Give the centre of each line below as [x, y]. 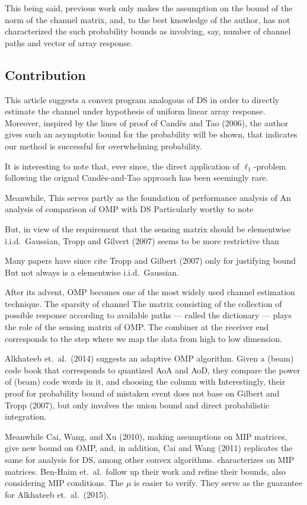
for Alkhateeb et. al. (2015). [57, 494]
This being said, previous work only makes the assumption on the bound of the [149, 8]
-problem [270, 166]
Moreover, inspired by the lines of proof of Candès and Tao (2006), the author [147, 122]
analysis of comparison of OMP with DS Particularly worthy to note [129, 209]
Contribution [45, 74]
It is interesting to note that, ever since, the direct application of [122, 166]
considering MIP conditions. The [64, 483]
